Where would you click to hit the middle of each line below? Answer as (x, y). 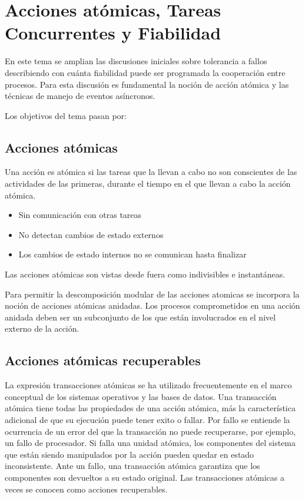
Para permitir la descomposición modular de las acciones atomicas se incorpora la (152, 294)
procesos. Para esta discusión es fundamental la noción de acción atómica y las (147, 84)
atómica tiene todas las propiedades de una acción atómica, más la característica (150, 408)
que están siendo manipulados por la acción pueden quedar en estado (130, 454)
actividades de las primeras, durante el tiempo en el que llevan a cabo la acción (148, 184)
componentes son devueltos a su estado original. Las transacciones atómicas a (145, 477)
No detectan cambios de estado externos (91, 234)
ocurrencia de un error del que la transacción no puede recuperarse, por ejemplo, (150, 431)
